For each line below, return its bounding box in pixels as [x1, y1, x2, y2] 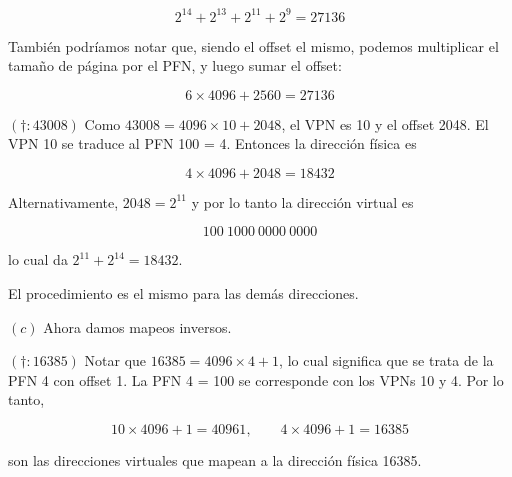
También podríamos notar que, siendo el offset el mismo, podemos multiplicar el [8, 35, 499, 56]
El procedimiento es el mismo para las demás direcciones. [8, 283, 359, 304]
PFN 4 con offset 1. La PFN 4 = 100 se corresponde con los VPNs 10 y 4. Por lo [8, 369, 504, 390]
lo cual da [8, 249, 68, 270]
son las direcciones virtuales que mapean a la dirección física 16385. [8, 450, 422, 471]
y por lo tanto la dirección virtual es [191, 191, 414, 212]
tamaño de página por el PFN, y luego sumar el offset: [8, 55, 342, 76]
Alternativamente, [8, 191, 119, 212]
